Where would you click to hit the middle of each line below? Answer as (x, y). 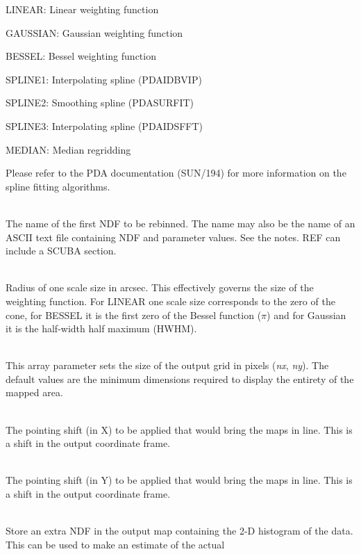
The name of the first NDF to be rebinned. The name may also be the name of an (180, 223)
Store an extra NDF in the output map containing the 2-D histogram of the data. (179, 531)
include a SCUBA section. (61, 251)
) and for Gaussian (307, 315)
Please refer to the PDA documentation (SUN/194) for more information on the (176, 173)
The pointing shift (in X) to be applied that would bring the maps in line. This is (179, 429)
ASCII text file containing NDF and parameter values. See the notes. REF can (173, 237)
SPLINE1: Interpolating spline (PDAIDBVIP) (104, 79)
